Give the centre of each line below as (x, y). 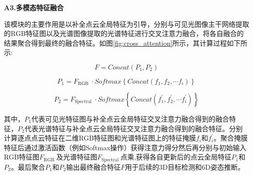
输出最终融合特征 (94, 166)
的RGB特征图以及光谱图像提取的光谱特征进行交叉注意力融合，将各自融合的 (124, 33)
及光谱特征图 (77, 157)
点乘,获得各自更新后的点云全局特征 (176, 157)
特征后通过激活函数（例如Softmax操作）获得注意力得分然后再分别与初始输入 (125, 147)
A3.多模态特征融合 (34, 7)
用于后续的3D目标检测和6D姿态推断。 (185, 166)
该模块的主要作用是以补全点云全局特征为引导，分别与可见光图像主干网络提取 (126, 24)
